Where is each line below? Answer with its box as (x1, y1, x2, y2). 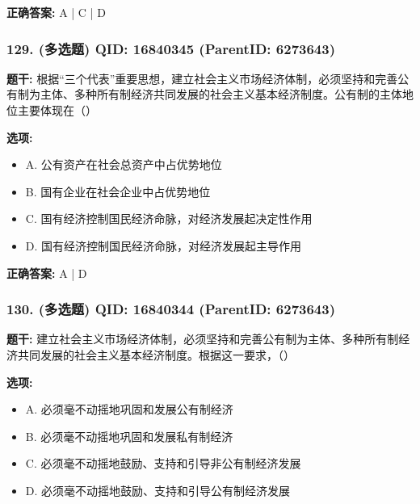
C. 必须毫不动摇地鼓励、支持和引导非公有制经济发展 (25, 455, 301, 472)
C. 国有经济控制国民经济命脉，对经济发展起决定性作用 (25, 210, 313, 227)
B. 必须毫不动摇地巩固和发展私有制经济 (25, 427, 233, 444)
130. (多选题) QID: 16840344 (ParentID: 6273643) (6, 299, 335, 319)
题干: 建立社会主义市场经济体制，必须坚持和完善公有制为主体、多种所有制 (6, 330, 399, 347)
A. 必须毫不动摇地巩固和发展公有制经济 (25, 401, 233, 418)
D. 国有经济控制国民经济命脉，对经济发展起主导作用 (25, 237, 302, 254)
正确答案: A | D (6, 264, 87, 281)
